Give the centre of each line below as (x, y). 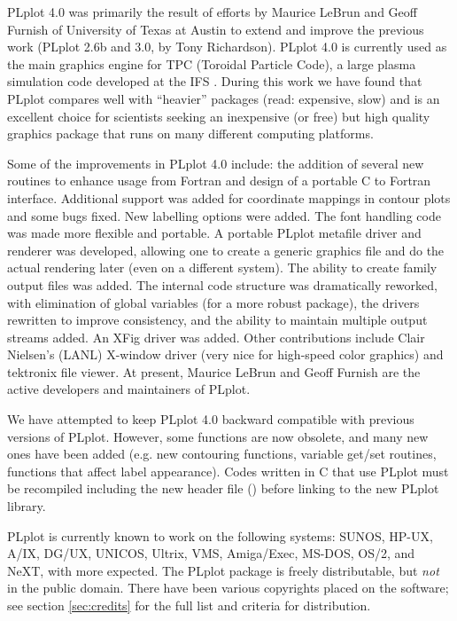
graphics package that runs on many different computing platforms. (190, 134)
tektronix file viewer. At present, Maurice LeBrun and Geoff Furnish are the (214, 371)
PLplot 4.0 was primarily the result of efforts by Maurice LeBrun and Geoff (212, 12)
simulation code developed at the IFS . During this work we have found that (215, 81)
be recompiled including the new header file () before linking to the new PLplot (223, 488)
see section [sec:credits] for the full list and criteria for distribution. (189, 605)
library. (27, 506)
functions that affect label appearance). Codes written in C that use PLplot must (228, 471)
